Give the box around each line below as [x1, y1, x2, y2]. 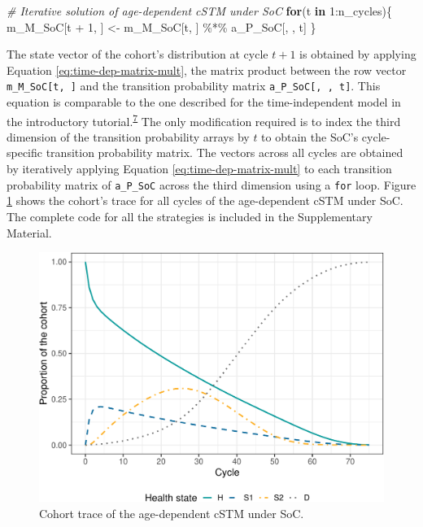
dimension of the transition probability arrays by [7, 128, 250, 145]
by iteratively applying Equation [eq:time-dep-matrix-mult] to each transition [7, 160, 392, 177]
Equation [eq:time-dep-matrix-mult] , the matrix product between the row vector [7, 61, 407, 78]
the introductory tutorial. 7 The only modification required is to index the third [7, 110, 401, 129]
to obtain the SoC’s [261, 128, 359, 145]
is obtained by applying [299, 46, 416, 63]
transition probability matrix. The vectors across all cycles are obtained [46, 144, 403, 161]
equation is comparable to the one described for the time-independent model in [7, 94, 401, 111]
